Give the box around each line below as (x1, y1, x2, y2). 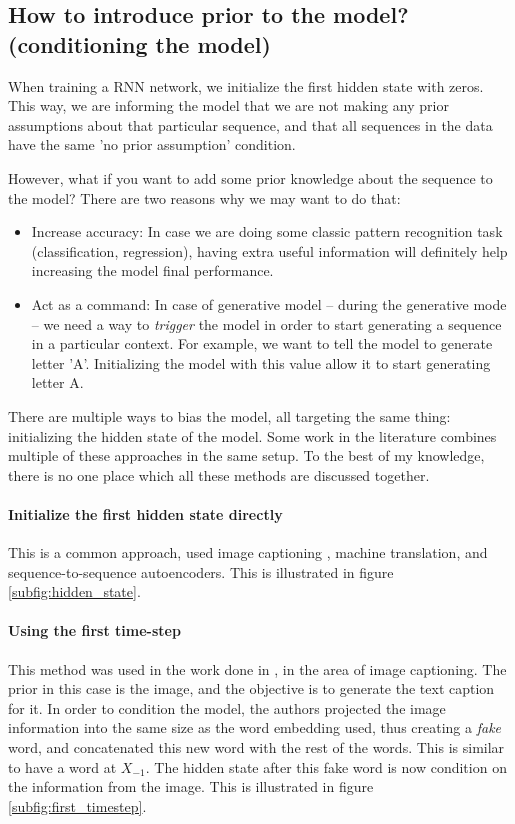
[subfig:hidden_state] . (8, 581, 141, 602)
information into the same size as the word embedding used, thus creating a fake (8, 717, 502, 738)
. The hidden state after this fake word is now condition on (145, 756, 507, 777)
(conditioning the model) (8, 28, 271, 59)
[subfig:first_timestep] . (8, 795, 147, 816)
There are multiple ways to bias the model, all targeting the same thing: (8, 405, 451, 426)
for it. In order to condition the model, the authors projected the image (8, 697, 446, 718)
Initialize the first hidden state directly (8, 503, 283, 524)
